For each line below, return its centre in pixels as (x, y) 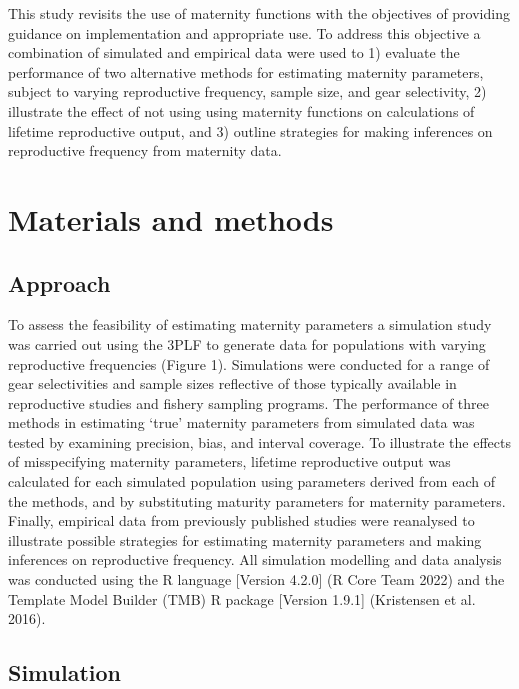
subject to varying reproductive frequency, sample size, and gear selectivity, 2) (247, 91)
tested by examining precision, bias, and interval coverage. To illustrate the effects (259, 441)
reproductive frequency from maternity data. (145, 150)
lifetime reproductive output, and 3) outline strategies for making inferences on (250, 130)
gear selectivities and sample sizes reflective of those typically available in (232, 383)
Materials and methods (171, 218)
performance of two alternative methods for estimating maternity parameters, (246, 71)
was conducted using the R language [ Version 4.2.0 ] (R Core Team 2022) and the (256, 579)
